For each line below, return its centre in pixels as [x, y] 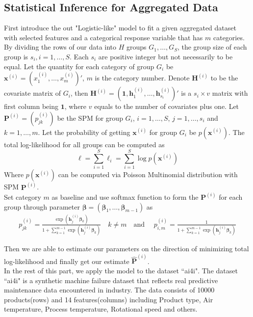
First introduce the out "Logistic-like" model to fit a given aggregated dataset [120, 28]
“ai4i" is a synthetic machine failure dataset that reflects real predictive [111, 280]
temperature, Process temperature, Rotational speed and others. [101, 309]
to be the [224, 78]
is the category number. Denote [142, 78]
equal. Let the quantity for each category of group [79, 66]
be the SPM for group [90, 118]
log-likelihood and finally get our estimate [67, 261]
